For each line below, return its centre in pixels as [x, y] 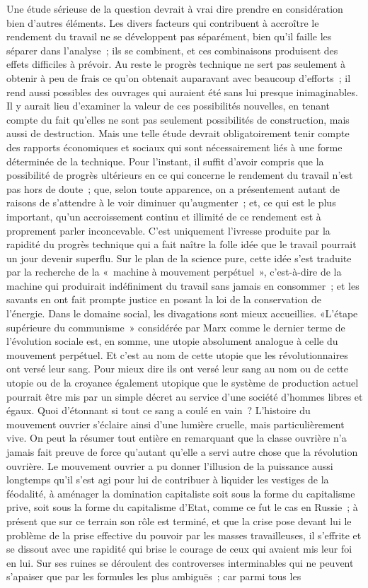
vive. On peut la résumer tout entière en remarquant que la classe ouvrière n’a [177, 438]
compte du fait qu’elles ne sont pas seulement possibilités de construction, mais [178, 119]
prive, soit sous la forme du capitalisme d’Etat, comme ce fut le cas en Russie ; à [182, 507]
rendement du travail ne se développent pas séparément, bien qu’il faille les [169, 36]
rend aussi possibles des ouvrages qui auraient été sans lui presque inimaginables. [182, 92]
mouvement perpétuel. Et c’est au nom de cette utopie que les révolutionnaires [177, 354]
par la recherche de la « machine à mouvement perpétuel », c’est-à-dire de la [174, 272]
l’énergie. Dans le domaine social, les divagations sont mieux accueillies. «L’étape [182, 313]
